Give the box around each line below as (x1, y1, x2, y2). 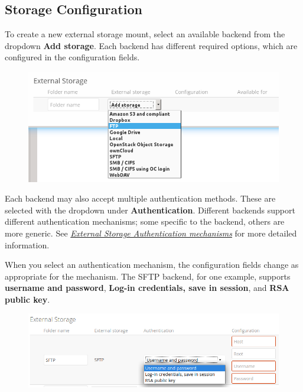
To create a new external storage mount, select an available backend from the (5, 28, 285, 40)
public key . (5, 293, 50, 305)
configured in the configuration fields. (5, 51, 140, 63)
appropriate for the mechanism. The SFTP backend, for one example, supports (5, 270, 291, 282)
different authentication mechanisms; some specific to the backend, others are (5, 215, 285, 228)
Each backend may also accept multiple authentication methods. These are (5, 192, 276, 205)
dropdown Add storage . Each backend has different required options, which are (5, 39, 298, 51)
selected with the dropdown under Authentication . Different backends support (5, 203, 295, 216)
